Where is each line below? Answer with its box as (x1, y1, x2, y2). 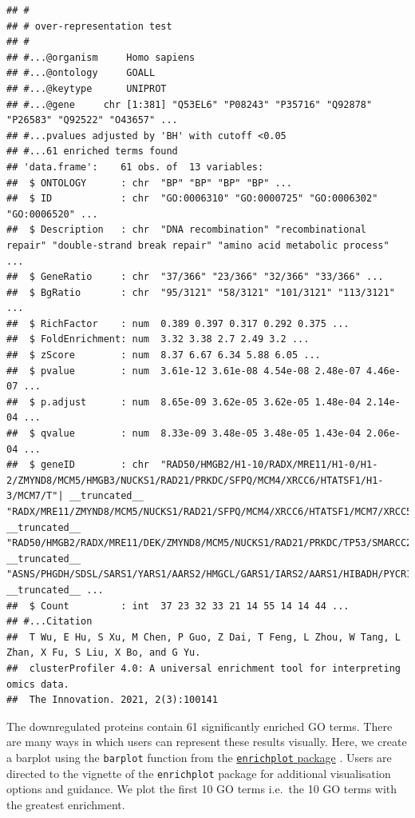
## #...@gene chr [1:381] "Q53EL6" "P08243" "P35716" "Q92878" (6, 98, 373, 110)
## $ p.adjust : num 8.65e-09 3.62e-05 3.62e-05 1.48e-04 (6, 396, 361, 408)
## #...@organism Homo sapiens (6, 51, 196, 63)
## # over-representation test (6, 20, 172, 32)
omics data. (6, 678, 69, 690)
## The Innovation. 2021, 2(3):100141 (6, 694, 218, 706)
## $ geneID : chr (6, 459, 149, 471)
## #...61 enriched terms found (6, 146, 178, 158)
